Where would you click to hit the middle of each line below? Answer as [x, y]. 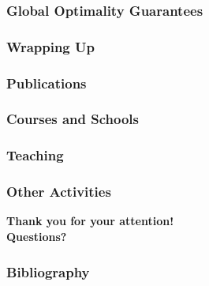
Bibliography [48, 271]
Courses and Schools [73, 119]
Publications [47, 83]
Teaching [35, 155]
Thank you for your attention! [90, 221]
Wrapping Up [50, 46]
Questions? [37, 237]
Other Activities [59, 192]
